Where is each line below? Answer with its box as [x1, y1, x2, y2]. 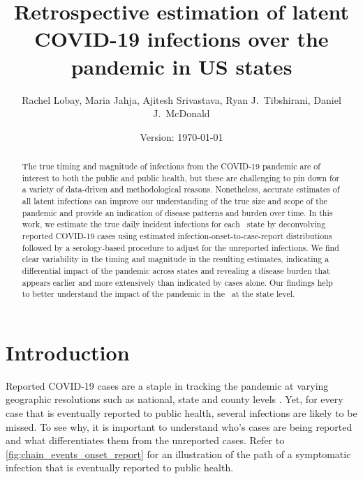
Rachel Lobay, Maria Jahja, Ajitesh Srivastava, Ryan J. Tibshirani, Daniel [22, 92, 341, 107]
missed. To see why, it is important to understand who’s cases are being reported [6, 419, 353, 434]
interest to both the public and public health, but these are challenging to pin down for [22, 172, 340, 183]
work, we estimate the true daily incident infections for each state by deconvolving [22, 218, 326, 230]
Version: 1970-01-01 [140, 129, 223, 144]
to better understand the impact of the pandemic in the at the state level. [22, 288, 295, 300]
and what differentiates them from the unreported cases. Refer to [6, 433, 285, 448]
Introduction [6, 337, 130, 366]
